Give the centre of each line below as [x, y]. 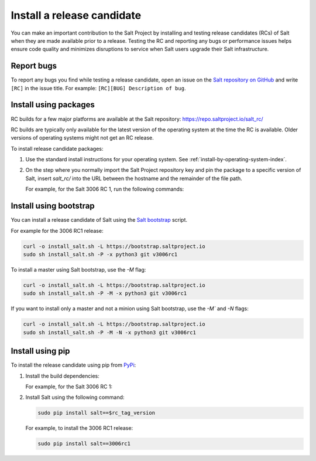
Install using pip [40, 351]
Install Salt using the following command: [75, 397]
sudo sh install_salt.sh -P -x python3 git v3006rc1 [100, 254]
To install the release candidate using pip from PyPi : [73, 365]
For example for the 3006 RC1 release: [57, 230]
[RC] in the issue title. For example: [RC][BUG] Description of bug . [98, 88]
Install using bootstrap [53, 206]
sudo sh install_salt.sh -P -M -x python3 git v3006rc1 [105, 294]
